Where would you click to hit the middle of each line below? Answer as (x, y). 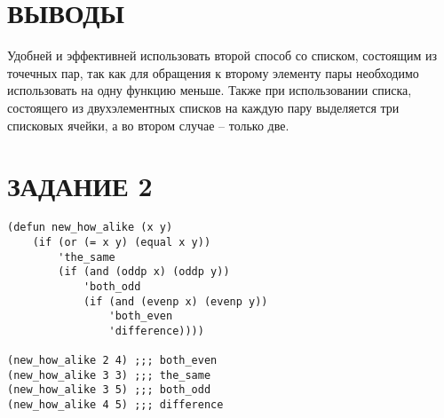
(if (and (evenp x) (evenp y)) (175, 301)
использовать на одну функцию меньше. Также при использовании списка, (210, 90)
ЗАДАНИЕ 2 (80, 186)
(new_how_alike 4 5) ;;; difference (115, 405)
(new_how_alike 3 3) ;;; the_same (109, 375)
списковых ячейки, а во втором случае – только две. (148, 125)
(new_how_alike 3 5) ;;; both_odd (109, 390)
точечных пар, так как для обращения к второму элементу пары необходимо (213, 72)
